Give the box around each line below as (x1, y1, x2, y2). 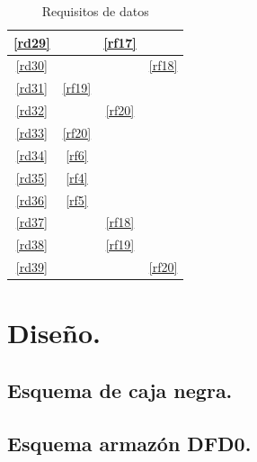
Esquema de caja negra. (7, 376, 233, 403)
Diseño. (7, 314, 102, 351)
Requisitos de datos (41, 2, 149, 20)
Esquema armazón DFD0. (7, 429, 252, 457)
